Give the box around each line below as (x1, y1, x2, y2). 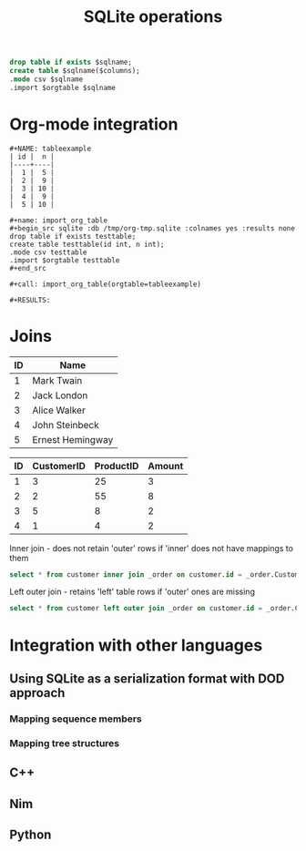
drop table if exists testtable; (9, 231, 137, 241)
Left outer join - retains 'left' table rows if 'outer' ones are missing (9, 586, 255, 598)
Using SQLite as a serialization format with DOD (9, 671, 285, 686)
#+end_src (9, 263, 47, 272)
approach (9, 685, 66, 701)
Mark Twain (32, 374, 83, 386)
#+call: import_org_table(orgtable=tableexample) (9, 280, 202, 289)
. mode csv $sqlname (9, 75, 84, 84)
